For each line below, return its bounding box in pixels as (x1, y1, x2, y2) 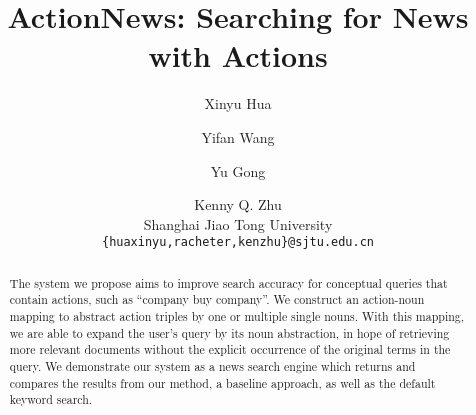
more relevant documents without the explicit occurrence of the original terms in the (9, 341, 451, 358)
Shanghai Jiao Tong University (143, 213, 333, 234)
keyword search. (9, 391, 93, 408)
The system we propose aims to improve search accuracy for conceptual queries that (9, 274, 448, 291)
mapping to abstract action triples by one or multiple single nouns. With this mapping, (9, 308, 465, 325)
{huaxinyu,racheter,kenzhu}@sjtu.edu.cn (101, 235, 375, 250)
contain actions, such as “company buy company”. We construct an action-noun (9, 291, 425, 308)
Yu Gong (210, 160, 266, 181)
